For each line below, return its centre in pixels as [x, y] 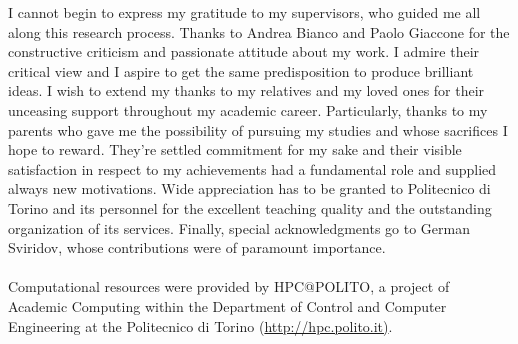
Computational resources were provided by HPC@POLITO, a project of [229, 286]
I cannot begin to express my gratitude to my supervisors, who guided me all [244, 12]
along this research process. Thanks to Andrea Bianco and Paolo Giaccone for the [259, 31]
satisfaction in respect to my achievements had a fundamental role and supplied [252, 168]
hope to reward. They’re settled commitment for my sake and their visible [235, 149]
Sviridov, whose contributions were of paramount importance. [197, 247]
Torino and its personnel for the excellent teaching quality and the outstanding [250, 207]
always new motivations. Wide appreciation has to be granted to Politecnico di [249, 188]
